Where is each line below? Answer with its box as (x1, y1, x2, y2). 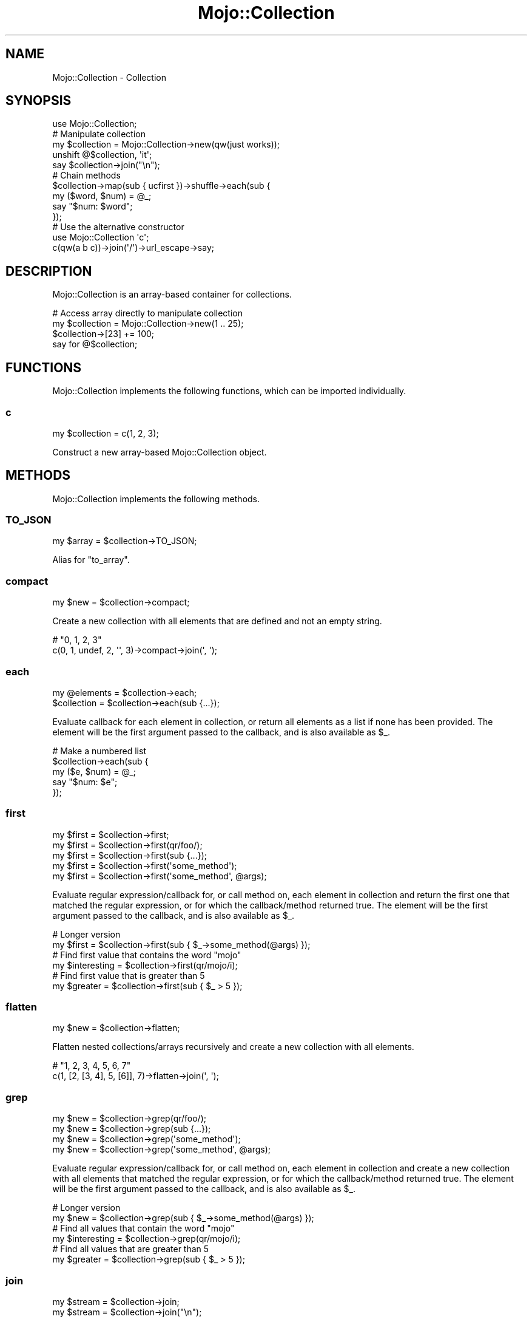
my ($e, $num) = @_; (52, 766, 136, 777)
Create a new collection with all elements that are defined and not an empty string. (52, 616, 382, 627)
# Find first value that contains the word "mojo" (52, 949, 241, 960)
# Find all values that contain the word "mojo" (52, 1223, 235, 1234)
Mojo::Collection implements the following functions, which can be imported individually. (52, 386, 406, 397)
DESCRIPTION (5, 263, 92, 279)
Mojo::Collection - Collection (52, 72, 166, 83)
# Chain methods (52, 170, 121, 181)
